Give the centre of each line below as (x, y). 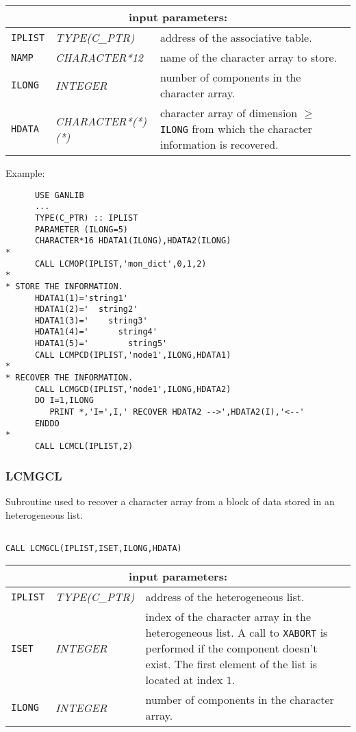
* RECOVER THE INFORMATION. (69, 378)
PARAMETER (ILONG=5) (81, 229)
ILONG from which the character (236, 129)
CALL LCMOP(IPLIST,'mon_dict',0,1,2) (120, 264)
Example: (25, 173)
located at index (184, 680)
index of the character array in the (228, 617)
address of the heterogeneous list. (225, 597)
